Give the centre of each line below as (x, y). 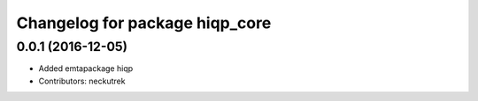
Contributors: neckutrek (82, 81)
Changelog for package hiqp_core (144, 23)
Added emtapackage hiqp (86, 69)
